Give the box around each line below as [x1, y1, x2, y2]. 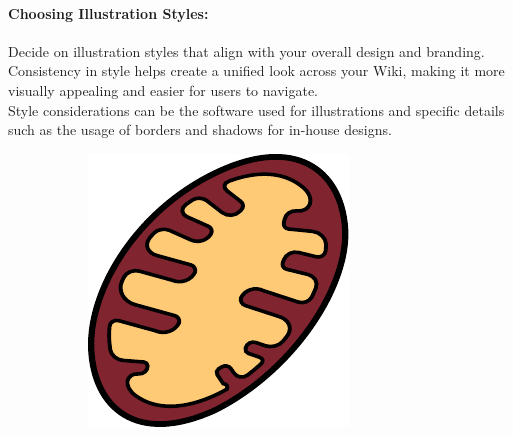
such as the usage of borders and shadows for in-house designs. [8, 119, 392, 140]
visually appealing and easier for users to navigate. [8, 79, 319, 100]
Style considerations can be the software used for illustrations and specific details [8, 99, 505, 120]
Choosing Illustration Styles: [8, 2, 209, 23]
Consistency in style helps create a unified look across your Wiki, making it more [8, 60, 505, 81]
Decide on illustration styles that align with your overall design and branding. [8, 40, 485, 61]
